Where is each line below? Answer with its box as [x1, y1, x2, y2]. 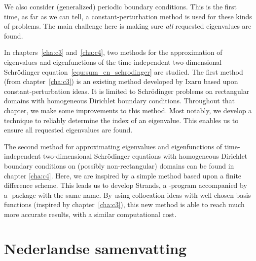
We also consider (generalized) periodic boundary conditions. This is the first [4, 1, 237, 11]
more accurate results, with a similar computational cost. [4, 209, 177, 219]
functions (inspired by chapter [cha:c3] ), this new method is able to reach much [4, 199, 245, 210]
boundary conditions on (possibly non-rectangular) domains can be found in [4, 160, 234, 171]
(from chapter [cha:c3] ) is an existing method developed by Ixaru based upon [4, 76, 238, 87]
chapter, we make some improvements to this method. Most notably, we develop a [4, 105, 252, 115]
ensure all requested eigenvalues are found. [4, 125, 133, 135]
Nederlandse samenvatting [4, 238, 187, 258]
